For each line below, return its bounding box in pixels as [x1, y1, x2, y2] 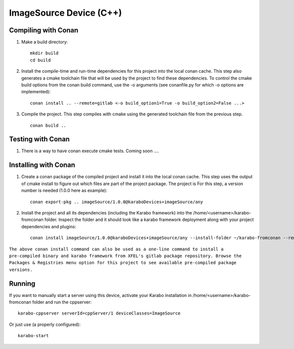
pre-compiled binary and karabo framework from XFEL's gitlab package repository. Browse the [9, 253, 242, 259]
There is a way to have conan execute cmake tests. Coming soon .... [21, 148, 159, 154]
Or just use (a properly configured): [9, 322, 81, 327]
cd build [30, 57, 51, 63]
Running [9, 279, 36, 288]
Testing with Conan [9, 135, 70, 143]
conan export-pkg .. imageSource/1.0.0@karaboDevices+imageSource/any [30, 199, 203, 205]
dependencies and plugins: [21, 223, 76, 229]
